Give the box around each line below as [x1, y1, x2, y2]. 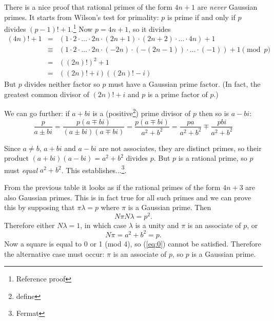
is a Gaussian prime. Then [128, 202, 211, 213]
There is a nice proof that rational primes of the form [4, 2, 172, 12]
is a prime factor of [147, 88, 208, 99]
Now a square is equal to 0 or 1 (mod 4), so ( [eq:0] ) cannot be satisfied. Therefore [4, 238, 261, 249]
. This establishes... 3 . [61, 163, 127, 175]
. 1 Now [71, 22, 93, 34]
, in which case [80, 219, 127, 230]
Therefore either [4, 219, 55, 230]
